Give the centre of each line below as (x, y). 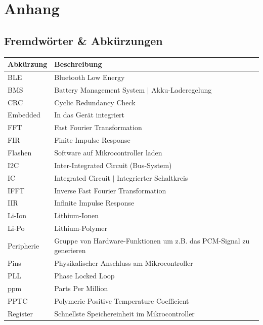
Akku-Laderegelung (182, 89)
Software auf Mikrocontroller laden (108, 152)
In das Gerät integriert (90, 115)
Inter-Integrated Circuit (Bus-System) (113, 165)
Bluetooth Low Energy (90, 77)
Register (20, 313)
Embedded (24, 115)
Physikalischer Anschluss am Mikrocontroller (124, 263)
